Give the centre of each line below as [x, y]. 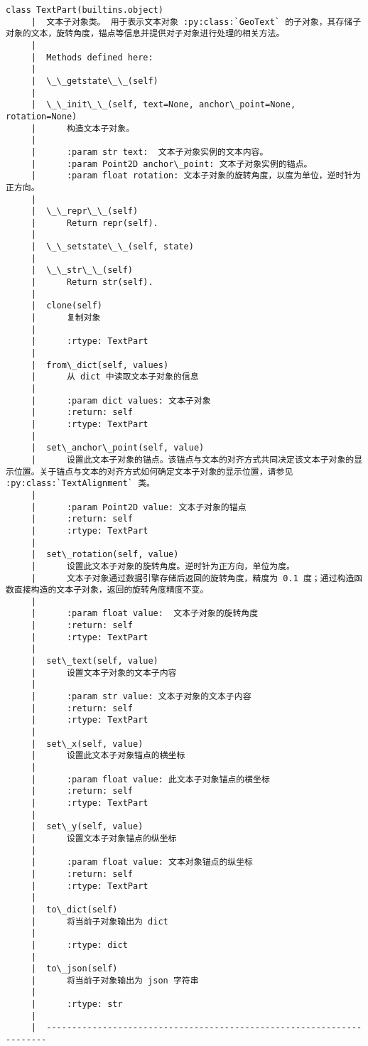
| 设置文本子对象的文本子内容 [104, 673]
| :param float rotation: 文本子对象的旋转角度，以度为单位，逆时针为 [196, 176]
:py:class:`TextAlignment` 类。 [80, 484]
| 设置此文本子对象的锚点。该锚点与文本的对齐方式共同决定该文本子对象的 [193, 459]
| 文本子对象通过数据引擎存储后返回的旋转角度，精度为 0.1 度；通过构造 [193, 578]
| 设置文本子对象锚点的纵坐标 [104, 838]
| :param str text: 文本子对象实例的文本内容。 [150, 152]
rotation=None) [42, 116]
